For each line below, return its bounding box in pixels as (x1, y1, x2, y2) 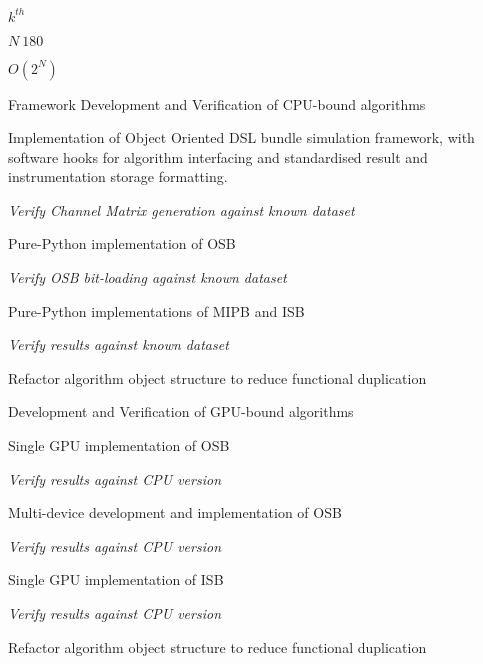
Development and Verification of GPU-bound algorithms (8, 401, 354, 422)
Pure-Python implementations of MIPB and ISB (8, 300, 305, 321)
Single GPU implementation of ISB (8, 569, 224, 590)
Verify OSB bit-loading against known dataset (8, 267, 287, 288)
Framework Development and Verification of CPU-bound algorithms (8, 93, 426, 114)
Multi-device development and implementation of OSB (8, 502, 342, 523)
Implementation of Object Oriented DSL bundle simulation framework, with (8, 127, 475, 148)
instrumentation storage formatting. (8, 166, 228, 187)
